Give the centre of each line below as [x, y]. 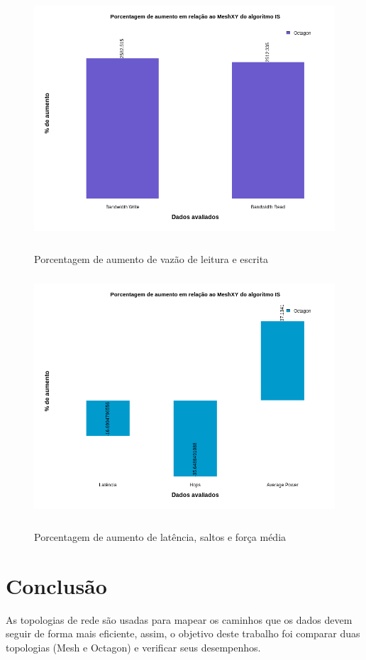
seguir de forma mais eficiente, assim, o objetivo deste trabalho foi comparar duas [183, 633]
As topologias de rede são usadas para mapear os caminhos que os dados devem [179, 619]
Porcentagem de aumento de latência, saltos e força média [160, 537]
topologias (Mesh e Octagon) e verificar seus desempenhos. [133, 647]
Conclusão [56, 585]
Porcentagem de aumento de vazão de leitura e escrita [151, 258]
